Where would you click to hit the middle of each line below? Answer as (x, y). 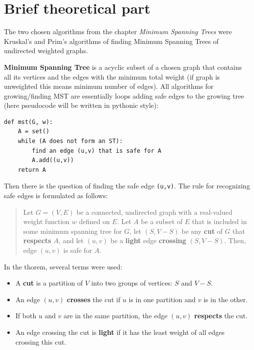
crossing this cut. (41, 341)
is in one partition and (162, 299)
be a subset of (162, 221)
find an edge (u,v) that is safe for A (97, 151)
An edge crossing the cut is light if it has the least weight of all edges (120, 332)
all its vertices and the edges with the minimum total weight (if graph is (112, 76)
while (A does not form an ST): (70, 141)
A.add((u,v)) (53, 160)
